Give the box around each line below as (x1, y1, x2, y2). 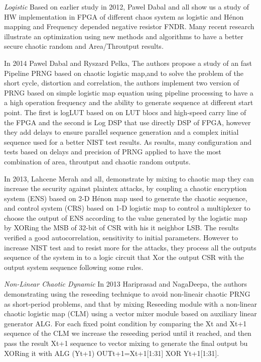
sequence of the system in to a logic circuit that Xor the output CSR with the (4, 252, 244, 262)
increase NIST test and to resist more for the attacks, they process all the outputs (4, 242, 256, 252)
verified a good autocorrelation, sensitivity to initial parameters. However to (4, 232, 238, 243)
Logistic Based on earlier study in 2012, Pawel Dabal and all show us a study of (4, 2, 249, 12)
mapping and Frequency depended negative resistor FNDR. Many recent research (4, 21, 254, 32)
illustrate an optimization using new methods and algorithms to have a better (4, 31, 243, 41)
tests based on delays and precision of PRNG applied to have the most (4, 146, 222, 157)
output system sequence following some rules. (4, 261, 144, 272)
